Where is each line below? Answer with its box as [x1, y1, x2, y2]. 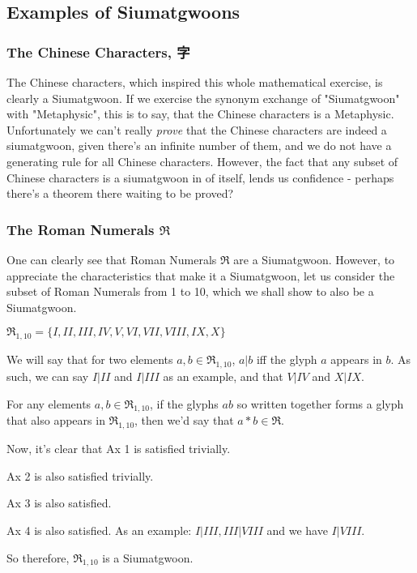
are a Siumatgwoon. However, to [233, 250, 395, 267]
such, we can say [6, 367, 89, 384]
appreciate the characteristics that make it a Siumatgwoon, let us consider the [6, 267, 395, 284]
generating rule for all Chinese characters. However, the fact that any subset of [6, 152, 398, 169]
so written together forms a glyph [236, 395, 404, 412]
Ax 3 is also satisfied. [6, 494, 112, 511]
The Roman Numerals [6, 219, 155, 239]
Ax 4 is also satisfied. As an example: [6, 521, 192, 538]
